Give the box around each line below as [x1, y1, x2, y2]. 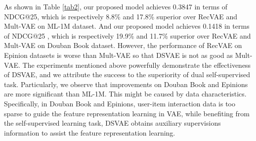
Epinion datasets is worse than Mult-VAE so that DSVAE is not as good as [4, 49, 233, 60]
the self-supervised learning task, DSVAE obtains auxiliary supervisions [4, 118, 221, 128]
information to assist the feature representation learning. [4, 127, 175, 138]
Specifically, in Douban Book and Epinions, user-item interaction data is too [4, 98, 236, 108]
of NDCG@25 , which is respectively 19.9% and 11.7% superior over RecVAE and [4, 30, 251, 41]
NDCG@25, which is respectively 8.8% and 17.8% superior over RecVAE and [4, 11, 237, 21]
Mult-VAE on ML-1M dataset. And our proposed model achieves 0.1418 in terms [4, 21, 250, 31]
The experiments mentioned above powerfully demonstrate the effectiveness [22, 59, 251, 70]
